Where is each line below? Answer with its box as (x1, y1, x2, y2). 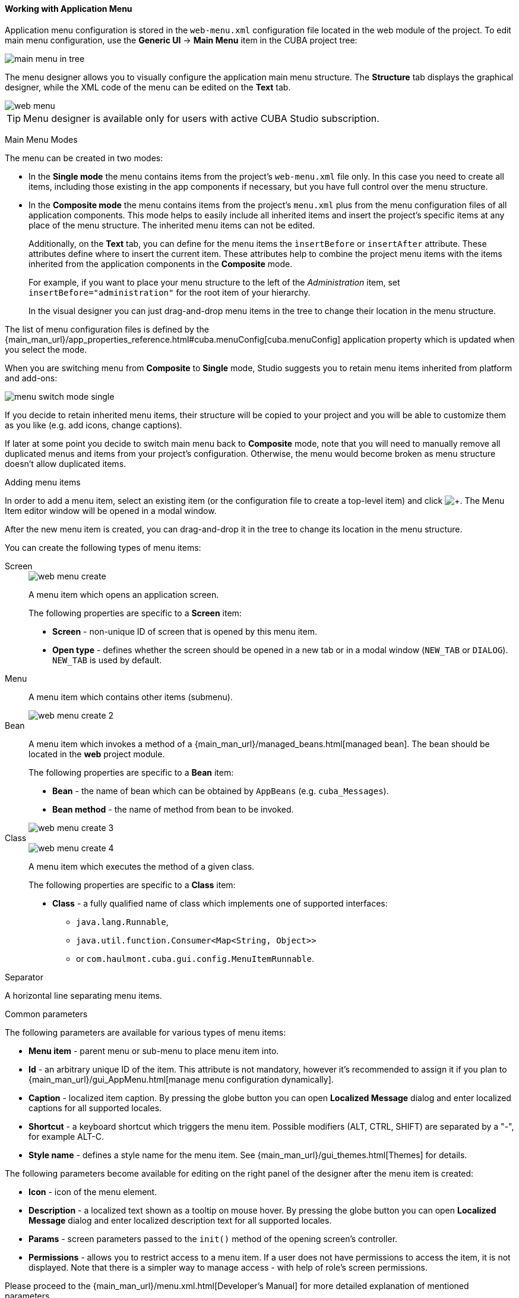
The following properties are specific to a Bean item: (29, 767, 234, 777)
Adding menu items (5, 476, 81, 487)
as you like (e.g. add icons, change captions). (5, 419, 182, 430)
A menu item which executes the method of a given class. (29, 861, 255, 871)
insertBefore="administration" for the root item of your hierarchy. (29, 287, 311, 297)
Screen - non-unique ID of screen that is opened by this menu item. (52, 626, 317, 637)
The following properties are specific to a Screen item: (29, 607, 242, 618)
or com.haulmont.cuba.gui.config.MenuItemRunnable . (76, 953, 314, 964)
